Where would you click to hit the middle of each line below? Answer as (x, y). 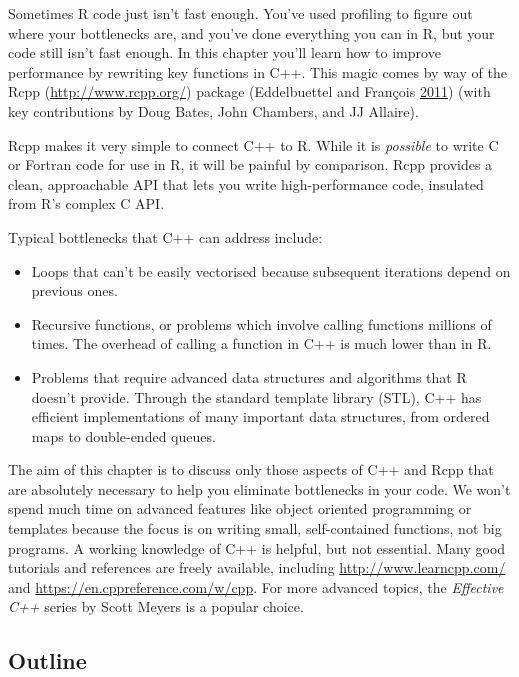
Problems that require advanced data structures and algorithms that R (249, 376)
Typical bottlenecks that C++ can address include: (165, 236)
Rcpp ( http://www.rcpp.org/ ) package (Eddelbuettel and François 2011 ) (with (249, 91)
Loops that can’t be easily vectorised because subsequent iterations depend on (271, 270)
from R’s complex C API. (86, 203)
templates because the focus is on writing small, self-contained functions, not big (255, 528)
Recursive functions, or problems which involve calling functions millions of (261, 323)
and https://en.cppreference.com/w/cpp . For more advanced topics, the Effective (256, 586)
